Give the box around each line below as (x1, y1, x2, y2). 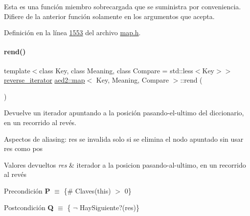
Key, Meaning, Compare (96, 75, 169, 85)
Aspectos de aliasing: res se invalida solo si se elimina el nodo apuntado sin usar (4, 133, 244, 144)
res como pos (4, 143, 43, 153)
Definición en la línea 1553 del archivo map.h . (4, 27, 141, 38)
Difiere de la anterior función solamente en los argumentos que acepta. (4, 11, 215, 21)
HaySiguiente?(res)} (80, 202, 139, 212)
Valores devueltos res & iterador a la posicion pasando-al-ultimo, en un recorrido (4, 159, 246, 170)
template (4, 65, 30, 75)
